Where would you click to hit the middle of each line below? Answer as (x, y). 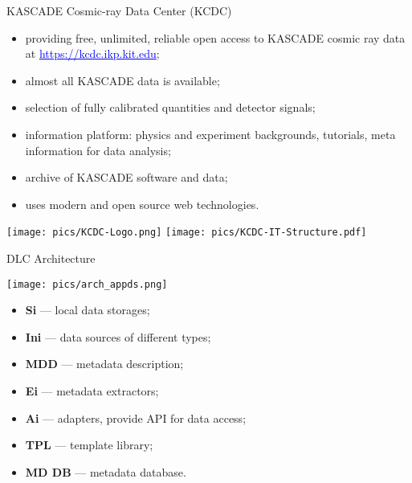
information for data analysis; (98, 150)
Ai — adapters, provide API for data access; (136, 418)
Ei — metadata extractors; (92, 391)
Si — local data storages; (88, 310)
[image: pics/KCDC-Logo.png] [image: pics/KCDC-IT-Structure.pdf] (187, 233)
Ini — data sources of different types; (118, 336)
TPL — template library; (89, 445)
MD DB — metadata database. (106, 471)
